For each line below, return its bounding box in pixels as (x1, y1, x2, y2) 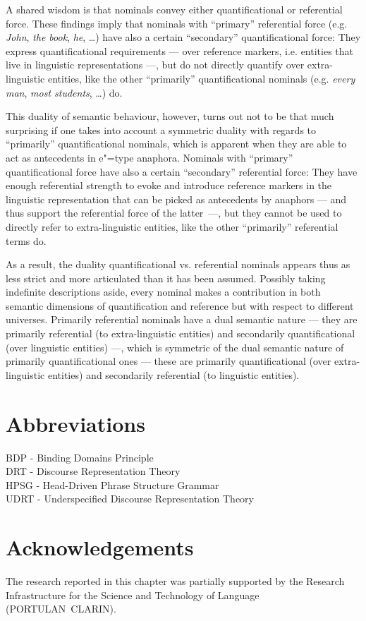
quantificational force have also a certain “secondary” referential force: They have (6, 164, 358, 179)
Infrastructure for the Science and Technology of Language (6, 587, 260, 602)
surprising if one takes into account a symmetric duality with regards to (6, 122, 317, 137)
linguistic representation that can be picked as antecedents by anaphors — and (6, 191, 347, 206)
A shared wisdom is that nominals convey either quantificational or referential (6, 2, 343, 16)
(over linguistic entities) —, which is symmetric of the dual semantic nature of (6, 339, 344, 354)
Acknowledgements (6, 533, 194, 562)
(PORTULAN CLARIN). (6, 601, 116, 616)
